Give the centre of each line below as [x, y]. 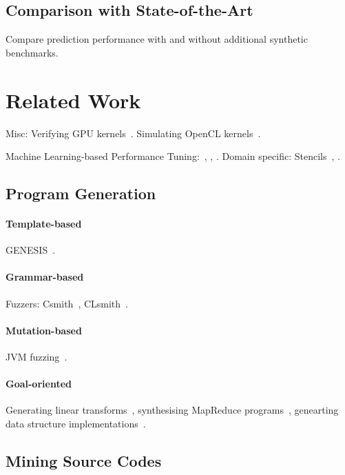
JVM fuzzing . [36, 357]
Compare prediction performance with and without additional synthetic [157, 39]
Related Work [73, 100]
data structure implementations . [76, 424]
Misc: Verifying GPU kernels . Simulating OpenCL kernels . [133, 133]
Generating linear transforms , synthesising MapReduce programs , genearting [172, 410]
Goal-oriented [39, 384]
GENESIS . [31, 250]
